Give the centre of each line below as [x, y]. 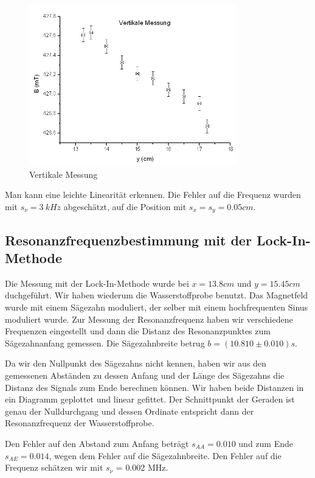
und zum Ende [266, 443]
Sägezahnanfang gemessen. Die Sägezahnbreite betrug [105, 343]
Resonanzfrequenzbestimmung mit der [128, 240]
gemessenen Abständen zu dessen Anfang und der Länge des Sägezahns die [145, 375]
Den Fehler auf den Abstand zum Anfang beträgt [97, 443]
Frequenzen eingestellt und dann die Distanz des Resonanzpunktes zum [138, 331]
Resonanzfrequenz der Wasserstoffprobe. [80, 423]
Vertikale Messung [64, 174]
